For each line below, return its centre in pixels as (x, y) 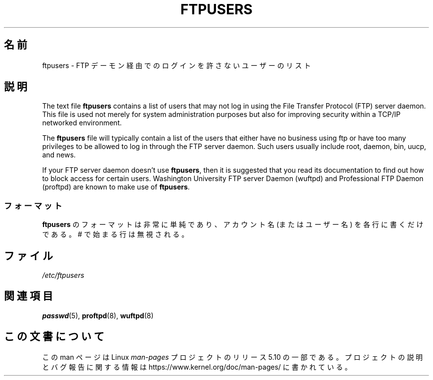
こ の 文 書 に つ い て (54, 337)
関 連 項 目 (28, 296)
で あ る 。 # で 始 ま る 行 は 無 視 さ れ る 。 (115, 234)
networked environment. (82, 123)
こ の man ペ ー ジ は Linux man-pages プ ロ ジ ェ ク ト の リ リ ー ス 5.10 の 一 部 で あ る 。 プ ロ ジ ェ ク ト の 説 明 (233, 357)
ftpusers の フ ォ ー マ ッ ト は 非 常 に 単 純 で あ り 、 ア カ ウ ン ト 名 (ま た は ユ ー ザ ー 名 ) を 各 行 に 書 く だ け (233, 225)
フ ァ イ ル (28, 256)
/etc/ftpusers (63, 275)
